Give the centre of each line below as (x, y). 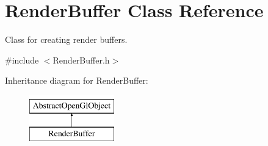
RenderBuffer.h (81, 60)
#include (22, 60)
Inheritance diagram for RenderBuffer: (77, 80)
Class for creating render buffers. (66, 39)
